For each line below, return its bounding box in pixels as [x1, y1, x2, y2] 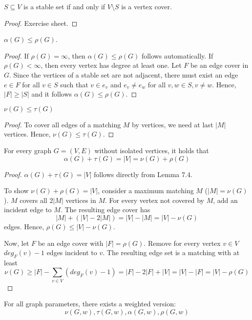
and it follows [31, 89, 72, 99]
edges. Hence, [4, 221, 44, 231]
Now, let [4, 238, 29, 248]
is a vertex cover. [121, 1, 172, 11]
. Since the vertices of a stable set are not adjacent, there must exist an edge [9, 69, 238, 80]
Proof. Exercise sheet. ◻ [4, 18, 78, 28]
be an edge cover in [190, 60, 249, 70]
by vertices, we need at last [132, 119, 213, 129]
